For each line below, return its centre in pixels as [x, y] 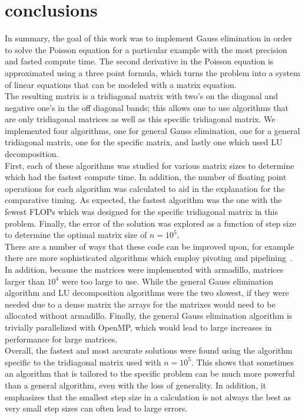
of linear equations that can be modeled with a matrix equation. [121, 84]
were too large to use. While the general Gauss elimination [168, 281]
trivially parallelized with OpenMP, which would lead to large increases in [138, 327]
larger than [25, 281]
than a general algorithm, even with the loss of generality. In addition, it [136, 385]
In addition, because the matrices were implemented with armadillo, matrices [144, 269]
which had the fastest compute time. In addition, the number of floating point [146, 177]
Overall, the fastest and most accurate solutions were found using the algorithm [149, 350]
